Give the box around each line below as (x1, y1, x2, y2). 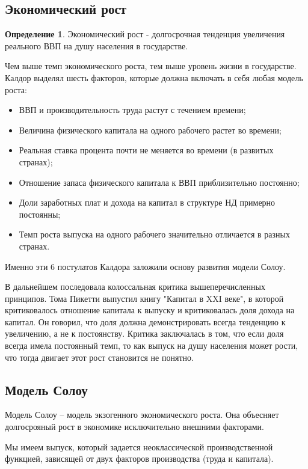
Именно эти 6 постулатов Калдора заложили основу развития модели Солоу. (5, 260, 286, 272)
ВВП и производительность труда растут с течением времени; (19, 103, 246, 116)
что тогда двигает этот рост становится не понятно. (5, 351, 194, 363)
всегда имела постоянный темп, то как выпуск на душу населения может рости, (5, 339, 298, 352)
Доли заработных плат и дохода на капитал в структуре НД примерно (19, 196, 276, 209)
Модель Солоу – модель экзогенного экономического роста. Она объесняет (5, 408, 279, 421)
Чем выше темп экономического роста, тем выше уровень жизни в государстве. (5, 60, 297, 72)
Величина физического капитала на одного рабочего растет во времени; (19, 123, 282, 136)
